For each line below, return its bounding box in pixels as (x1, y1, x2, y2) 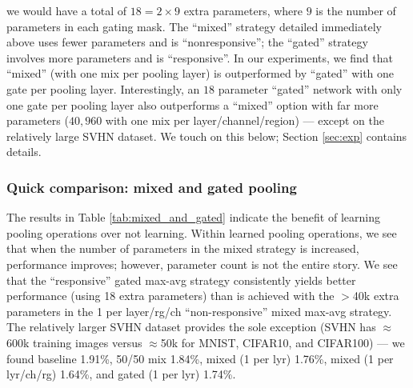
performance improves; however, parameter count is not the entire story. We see (6, 255, 398, 272)
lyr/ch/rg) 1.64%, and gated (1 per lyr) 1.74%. (6, 366, 236, 382)
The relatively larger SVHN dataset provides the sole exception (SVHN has (6, 318, 376, 335)
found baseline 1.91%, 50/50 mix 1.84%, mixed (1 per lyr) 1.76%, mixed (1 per (6, 350, 394, 366)
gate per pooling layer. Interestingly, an (6, 80, 200, 97)
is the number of (315, 2, 396, 18)
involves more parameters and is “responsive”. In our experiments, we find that (6, 49, 393, 66)
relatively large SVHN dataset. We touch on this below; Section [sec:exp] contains (6, 127, 407, 144)
